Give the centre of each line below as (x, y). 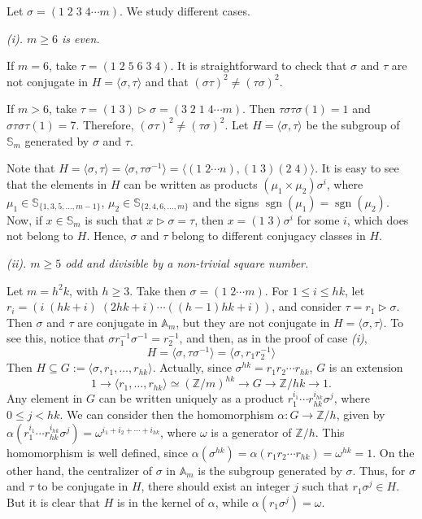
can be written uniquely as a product (191, 398)
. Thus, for (379, 470)
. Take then (158, 290)
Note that (31, 168)
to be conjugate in (83, 486)
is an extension (366, 367)
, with (84, 290)
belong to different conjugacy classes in (269, 236)
